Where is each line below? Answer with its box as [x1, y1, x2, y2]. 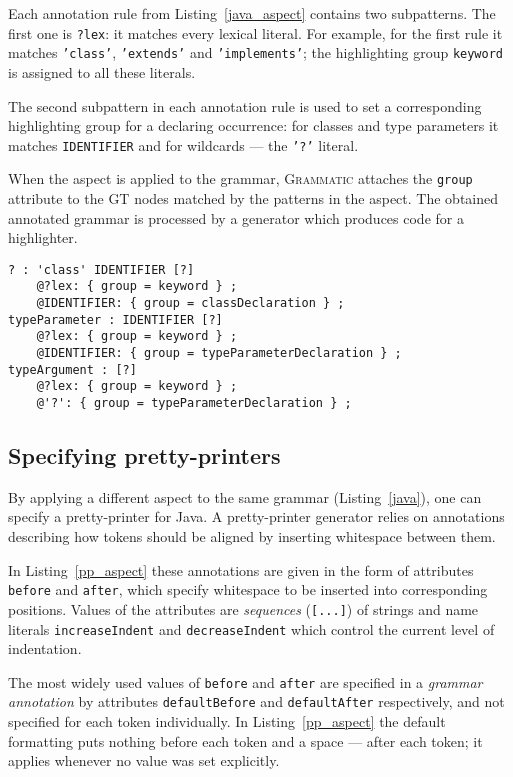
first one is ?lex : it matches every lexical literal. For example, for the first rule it [8, 22, 503, 43]
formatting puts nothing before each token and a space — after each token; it [8, 730, 483, 751]
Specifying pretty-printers [8, 440, 281, 471]
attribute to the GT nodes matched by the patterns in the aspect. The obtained [8, 188, 499, 208]
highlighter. [8, 227, 78, 248]
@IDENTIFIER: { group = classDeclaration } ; [36, 296, 345, 311]
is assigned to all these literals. [8, 61, 196, 82]
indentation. [8, 638, 82, 659]
